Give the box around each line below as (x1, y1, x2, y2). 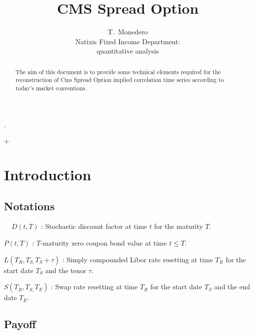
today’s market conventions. (15, 84, 87, 92)
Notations (4, 198, 55, 213)
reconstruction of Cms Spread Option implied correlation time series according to (15, 76, 224, 84)
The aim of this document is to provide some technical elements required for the (15, 67, 221, 76)
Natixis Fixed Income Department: (75, 36, 180, 46)
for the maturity (154, 221, 203, 231)
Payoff (4, 316, 36, 332)
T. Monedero (108, 27, 148, 37)
